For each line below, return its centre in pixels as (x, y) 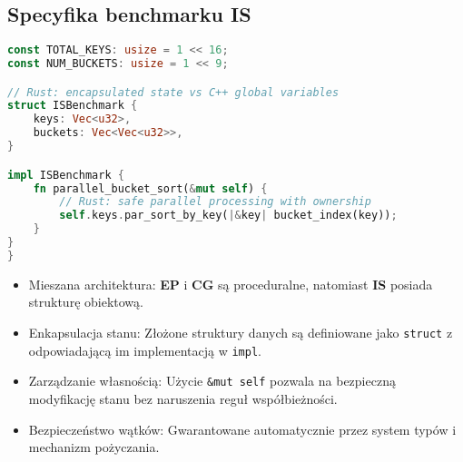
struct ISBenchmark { (73, 106)
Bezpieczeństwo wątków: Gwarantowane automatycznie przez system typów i (242, 429)
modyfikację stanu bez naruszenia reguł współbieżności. (183, 398)
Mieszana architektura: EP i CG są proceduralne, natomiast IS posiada (231, 284)
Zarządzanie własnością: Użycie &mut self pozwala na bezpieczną (212, 381)
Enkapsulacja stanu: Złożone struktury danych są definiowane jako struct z (241, 332)
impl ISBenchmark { (66, 175)
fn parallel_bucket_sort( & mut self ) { (150, 188)
